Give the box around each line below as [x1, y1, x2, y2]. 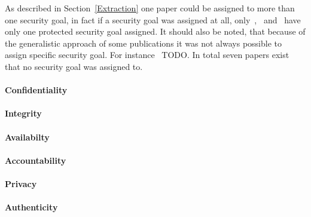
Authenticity [5, 201, 58, 213]
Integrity [5, 107, 42, 120]
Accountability [5, 154, 66, 166]
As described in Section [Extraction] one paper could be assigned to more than [5, 2, 295, 14]
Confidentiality [5, 84, 68, 96]
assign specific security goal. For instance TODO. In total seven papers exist [5, 48, 289, 61]
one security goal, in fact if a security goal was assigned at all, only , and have [5, 13, 301, 26]
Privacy [5, 177, 37, 190]
